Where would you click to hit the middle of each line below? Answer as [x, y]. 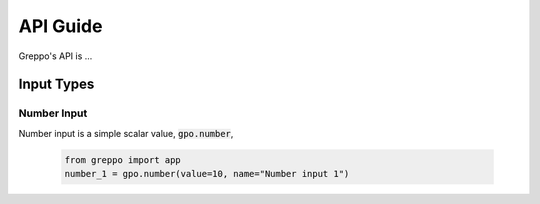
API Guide [60, 26]
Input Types [56, 84]
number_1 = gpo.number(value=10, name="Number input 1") [207, 174]
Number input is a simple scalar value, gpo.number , [126, 133]
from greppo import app [123, 159]
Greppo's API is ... [55, 56]
